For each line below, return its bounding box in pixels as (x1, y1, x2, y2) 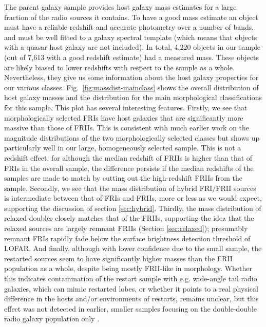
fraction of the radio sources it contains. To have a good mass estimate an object (4, 11, 258, 22)
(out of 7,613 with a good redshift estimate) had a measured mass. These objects (4, 51, 259, 62)
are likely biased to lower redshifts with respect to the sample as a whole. (4, 62, 235, 72)
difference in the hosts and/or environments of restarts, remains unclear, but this (4, 293, 259, 304)
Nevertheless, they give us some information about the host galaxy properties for (4, 72, 259, 83)
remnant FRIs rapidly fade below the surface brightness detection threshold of (4, 233, 251, 243)
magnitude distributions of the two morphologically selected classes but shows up (4, 132, 260, 143)
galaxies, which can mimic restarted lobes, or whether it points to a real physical (4, 283, 258, 294)
